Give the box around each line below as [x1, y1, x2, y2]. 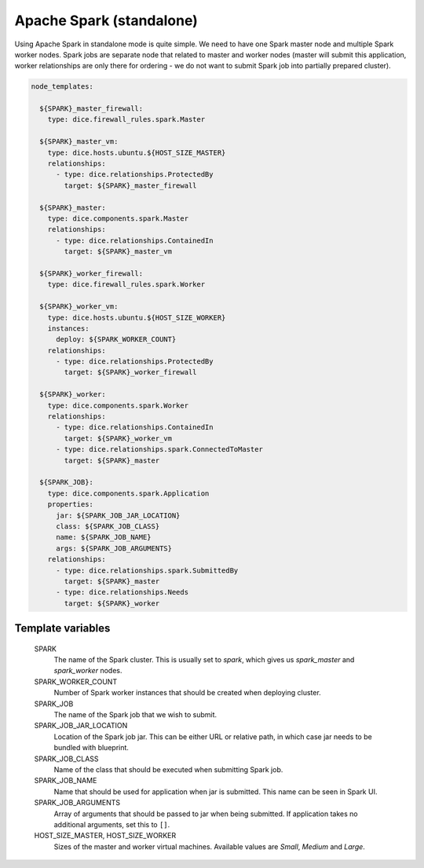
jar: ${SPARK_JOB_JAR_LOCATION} [56, 511, 181, 520]
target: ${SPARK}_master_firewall [64, 181, 197, 190]
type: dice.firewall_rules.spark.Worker [47, 280, 206, 289]
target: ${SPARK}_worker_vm [64, 434, 173, 443]
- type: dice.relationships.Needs [56, 588, 188, 597]
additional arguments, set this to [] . [53, 819, 170, 829]
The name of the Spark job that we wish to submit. [53, 710, 217, 720]
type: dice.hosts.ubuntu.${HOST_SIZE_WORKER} [47, 313, 226, 322]
